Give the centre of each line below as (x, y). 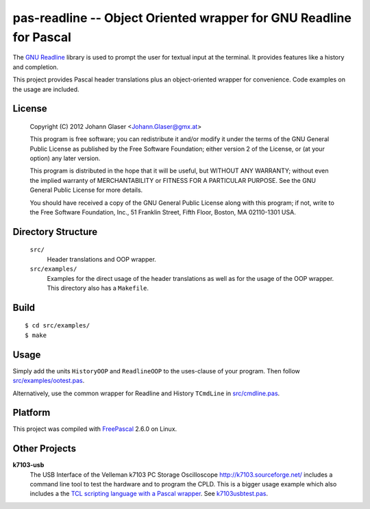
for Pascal (42, 37)
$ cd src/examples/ (58, 326)
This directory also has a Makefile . (98, 288)
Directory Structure (55, 232)
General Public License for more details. (86, 190)
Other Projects (45, 449)
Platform (32, 413)
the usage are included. (46, 89)
